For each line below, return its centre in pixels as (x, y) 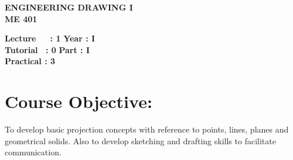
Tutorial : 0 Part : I (47, 49)
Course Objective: (79, 101)
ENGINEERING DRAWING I (69, 7)
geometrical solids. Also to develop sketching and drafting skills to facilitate (140, 140)
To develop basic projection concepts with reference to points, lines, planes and (147, 129)
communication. (33, 152)
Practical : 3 (30, 61)
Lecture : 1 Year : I (50, 38)
